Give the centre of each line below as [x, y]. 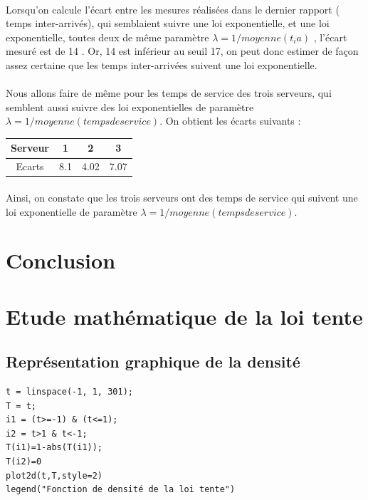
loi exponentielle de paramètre [72, 211]
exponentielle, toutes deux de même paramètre [107, 37]
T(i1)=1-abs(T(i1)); [54, 448]
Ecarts [30, 166]
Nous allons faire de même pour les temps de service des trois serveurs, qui [169, 93]
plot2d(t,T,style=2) [54, 475]
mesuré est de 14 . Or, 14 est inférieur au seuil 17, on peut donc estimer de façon [182, 51]
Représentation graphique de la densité [153, 361]
